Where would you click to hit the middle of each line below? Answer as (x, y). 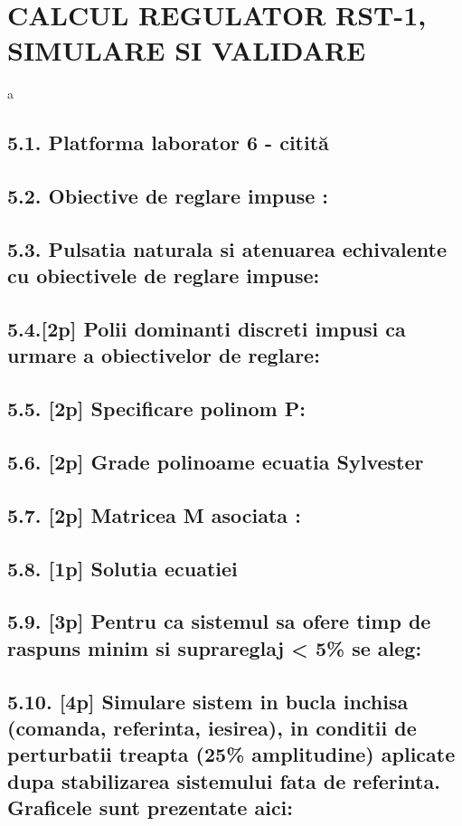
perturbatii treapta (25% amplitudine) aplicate (231, 754)
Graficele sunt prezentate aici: (151, 807)
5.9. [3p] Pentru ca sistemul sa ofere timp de (219, 621)
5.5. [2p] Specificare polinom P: (156, 408)
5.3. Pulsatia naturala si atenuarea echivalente (227, 248)
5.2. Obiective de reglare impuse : (168, 196)
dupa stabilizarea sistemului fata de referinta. (224, 780)
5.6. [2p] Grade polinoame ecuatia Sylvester (216, 461)
